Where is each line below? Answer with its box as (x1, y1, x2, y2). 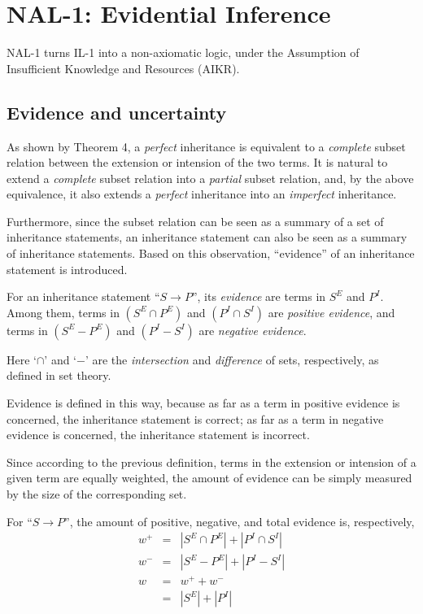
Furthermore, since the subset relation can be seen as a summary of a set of (7, 212, 384, 229)
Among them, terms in (7, 303, 120, 320)
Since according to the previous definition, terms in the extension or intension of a (7, 453, 416, 470)
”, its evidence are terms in (191, 288, 326, 305)
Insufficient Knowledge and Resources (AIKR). (7, 59, 240, 76)
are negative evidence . (198, 321, 307, 338)
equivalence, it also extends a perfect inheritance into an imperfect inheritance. (7, 185, 397, 202)
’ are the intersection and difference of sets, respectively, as (85, 351, 379, 368)
